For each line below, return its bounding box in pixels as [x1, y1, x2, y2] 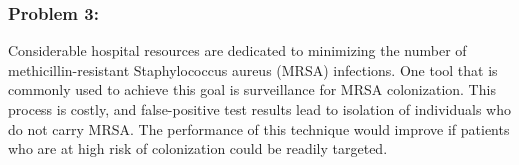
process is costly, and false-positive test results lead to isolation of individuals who [8, 99, 511, 119]
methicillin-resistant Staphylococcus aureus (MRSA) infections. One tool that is [8, 59, 498, 80]
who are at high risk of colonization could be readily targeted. [8, 138, 388, 159]
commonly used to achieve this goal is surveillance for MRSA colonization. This [8, 79, 496, 100]
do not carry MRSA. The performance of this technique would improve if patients [8, 118, 510, 139]
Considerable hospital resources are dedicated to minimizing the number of [8, 40, 467, 61]
